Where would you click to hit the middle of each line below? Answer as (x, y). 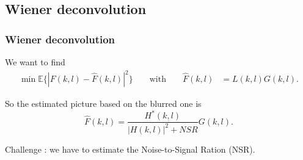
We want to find (35, 62)
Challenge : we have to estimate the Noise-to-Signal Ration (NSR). (130, 149)
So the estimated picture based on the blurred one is (103, 104)
